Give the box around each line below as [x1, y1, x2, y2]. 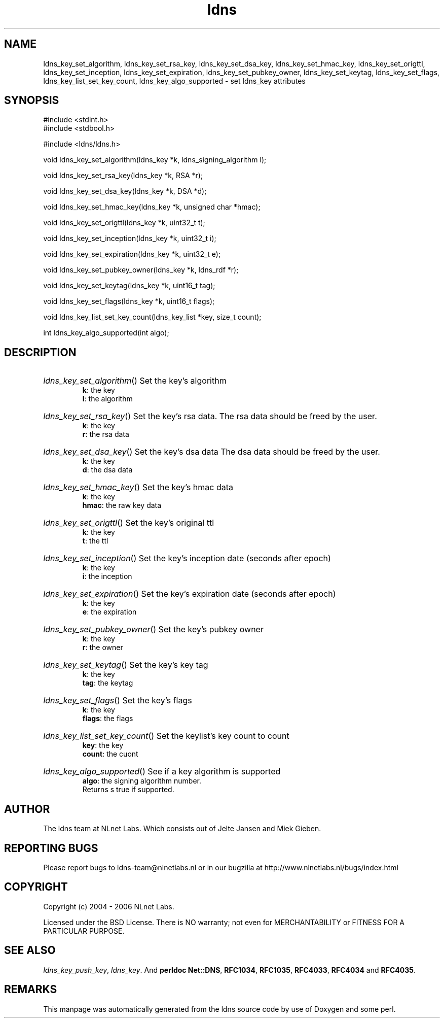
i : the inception [82, 572, 132, 581]
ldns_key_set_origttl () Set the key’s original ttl [43, 518, 214, 528]
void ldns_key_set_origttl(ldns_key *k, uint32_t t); [43, 218, 205, 227]
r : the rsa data [82, 430, 129, 439]
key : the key [82, 741, 124, 750]
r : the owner [82, 643, 123, 652]
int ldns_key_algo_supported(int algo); [43, 328, 169, 337]
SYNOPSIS [4, 94, 59, 107]
